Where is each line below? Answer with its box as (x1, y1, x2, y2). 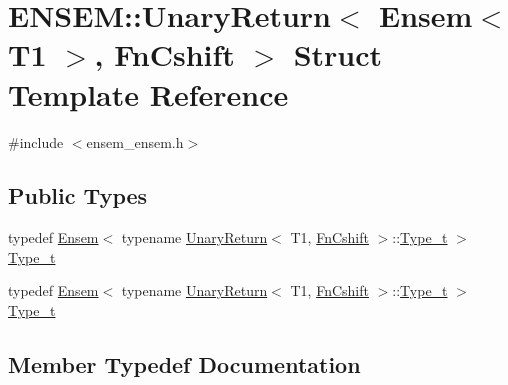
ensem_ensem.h (86, 131, 184, 152)
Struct (293, 34, 383, 75)
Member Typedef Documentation (8, 349, 361, 380)
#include (8, 131, 64, 152)
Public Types (8, 180, 148, 211)
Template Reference (8, 73, 289, 114)
